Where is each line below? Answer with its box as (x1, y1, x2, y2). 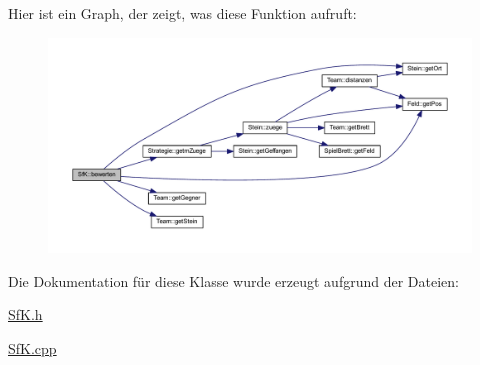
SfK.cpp (8, 337, 57, 358)
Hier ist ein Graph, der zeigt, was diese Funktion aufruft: (8, 3, 357, 23)
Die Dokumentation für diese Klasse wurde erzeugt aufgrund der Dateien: (8, 270, 459, 291)
